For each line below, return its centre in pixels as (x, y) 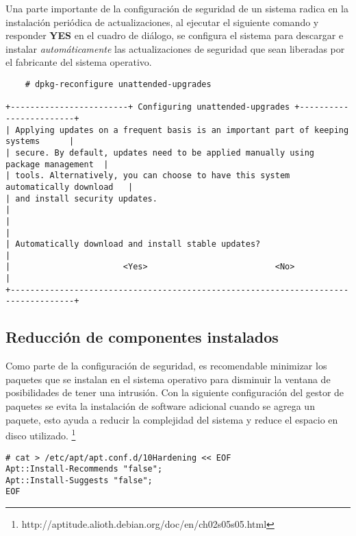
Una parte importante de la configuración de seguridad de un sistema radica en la (177, 8)
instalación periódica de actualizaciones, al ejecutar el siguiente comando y (162, 22)
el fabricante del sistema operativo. (79, 62)
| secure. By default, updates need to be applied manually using (160, 153)
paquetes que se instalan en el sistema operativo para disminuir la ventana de (168, 379)
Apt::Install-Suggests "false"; (79, 480)
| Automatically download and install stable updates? (133, 244)
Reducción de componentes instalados (142, 337)
